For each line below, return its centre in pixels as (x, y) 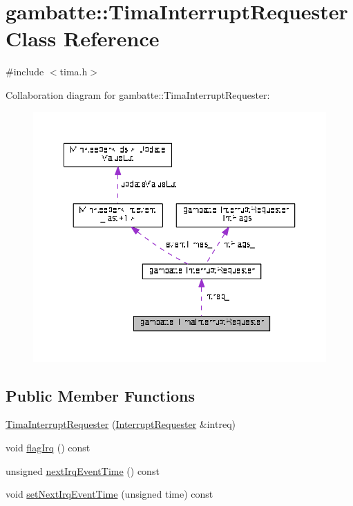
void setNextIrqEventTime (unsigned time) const (109, 494)
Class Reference (83, 38)
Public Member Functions (100, 395)
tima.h (74, 72)
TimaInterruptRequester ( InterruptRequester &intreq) (121, 424)
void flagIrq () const (48, 447)
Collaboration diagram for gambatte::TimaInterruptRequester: (138, 94)
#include (25, 72)
